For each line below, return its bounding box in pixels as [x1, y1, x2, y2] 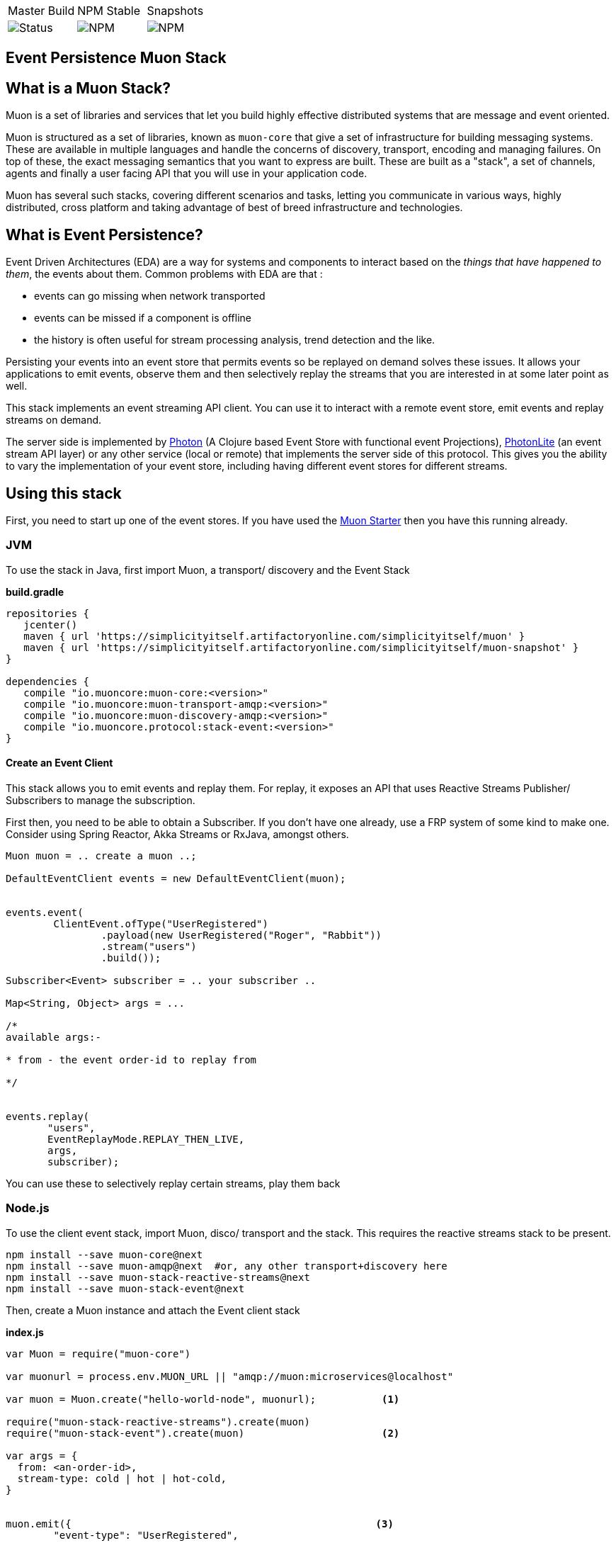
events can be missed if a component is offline [34, 312, 251, 324]
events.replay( [6, 1110, 90, 1122]
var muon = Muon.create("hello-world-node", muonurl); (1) [6, 1393, 400, 1405]
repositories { [6, 607, 90, 619]
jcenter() [23, 618, 78, 631]
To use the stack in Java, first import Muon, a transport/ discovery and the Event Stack [6, 563, 410, 576]
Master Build [8, 4, 75, 18]
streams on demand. [6, 414, 102, 426]
